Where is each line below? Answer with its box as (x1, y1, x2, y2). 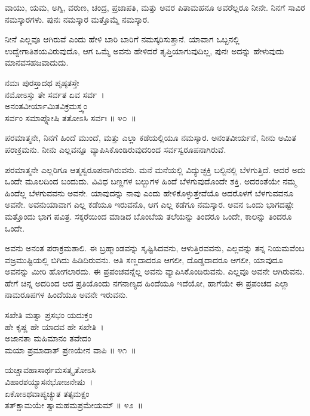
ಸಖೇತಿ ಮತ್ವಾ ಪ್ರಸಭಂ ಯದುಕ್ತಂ (5, 309, 93, 321)
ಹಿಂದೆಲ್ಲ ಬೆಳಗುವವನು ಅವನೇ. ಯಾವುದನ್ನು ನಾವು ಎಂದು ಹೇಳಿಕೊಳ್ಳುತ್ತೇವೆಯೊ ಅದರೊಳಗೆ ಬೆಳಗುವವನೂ (5, 186, 294, 199)
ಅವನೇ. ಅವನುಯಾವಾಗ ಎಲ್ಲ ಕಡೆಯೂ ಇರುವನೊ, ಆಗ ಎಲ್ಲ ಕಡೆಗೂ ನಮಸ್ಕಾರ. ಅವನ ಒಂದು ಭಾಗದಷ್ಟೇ (5, 198, 294, 211)
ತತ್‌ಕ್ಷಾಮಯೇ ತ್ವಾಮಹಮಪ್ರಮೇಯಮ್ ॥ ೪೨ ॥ (5, 399, 143, 411)
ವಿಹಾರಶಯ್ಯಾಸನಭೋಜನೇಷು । (5, 375, 93, 388)
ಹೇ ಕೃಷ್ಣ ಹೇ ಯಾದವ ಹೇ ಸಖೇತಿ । (5, 320, 104, 332)
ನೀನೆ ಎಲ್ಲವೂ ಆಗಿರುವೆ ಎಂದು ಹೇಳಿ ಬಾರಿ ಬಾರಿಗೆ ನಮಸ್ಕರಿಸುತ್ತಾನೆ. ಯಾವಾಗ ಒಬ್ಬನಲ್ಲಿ (5, 33, 240, 45)
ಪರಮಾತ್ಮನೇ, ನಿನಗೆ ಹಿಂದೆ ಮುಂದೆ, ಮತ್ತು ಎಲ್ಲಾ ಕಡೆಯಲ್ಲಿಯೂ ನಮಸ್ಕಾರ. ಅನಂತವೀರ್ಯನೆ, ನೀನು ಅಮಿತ (5, 131, 296, 144)
